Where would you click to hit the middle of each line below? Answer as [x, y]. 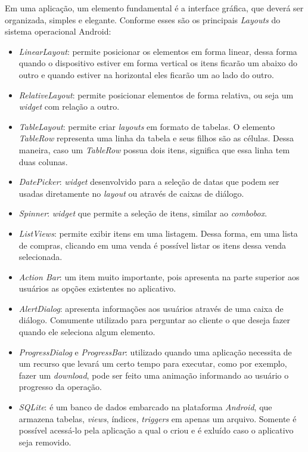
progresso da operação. [60, 387]
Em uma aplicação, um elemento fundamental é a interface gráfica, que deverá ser [154, 8]
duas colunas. [43, 161]
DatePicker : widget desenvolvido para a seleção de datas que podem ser [149, 182]
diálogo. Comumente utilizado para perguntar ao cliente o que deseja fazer [155, 320]
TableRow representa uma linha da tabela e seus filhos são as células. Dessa [156, 138]
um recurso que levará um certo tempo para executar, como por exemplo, [153, 363]
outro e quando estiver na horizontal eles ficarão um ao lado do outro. [146, 74]
